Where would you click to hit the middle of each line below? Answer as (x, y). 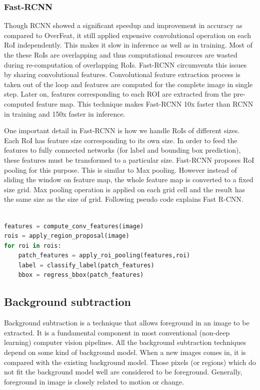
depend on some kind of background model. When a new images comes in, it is (125, 352)
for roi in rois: (33, 246)
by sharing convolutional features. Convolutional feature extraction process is (122, 74)
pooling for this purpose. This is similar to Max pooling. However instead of (120, 169)
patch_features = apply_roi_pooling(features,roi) (104, 256)
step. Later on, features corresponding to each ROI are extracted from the (117, 94)
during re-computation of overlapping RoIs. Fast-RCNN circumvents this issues (125, 64)
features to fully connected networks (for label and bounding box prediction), (122, 150)
